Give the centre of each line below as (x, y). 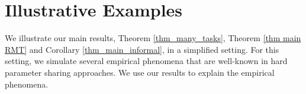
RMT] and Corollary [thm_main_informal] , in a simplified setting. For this (142, 49)
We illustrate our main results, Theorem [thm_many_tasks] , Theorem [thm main (153, 38)
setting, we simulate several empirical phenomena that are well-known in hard (146, 61)
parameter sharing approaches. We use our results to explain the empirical (140, 72)
